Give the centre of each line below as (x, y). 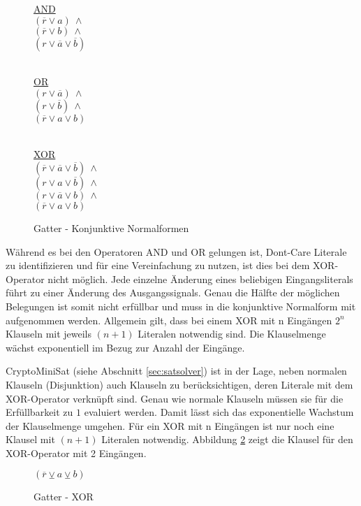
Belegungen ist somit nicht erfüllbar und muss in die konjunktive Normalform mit (181, 306)
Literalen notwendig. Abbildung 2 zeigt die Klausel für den (227, 439)
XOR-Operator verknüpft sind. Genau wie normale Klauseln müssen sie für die (175, 398)
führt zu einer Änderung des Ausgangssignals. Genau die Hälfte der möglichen (173, 292)
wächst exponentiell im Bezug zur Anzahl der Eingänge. (125, 347)
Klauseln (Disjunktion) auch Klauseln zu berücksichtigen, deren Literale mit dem (179, 384)
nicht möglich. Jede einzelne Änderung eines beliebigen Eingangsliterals (200, 279)
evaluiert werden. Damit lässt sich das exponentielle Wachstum (219, 412)
